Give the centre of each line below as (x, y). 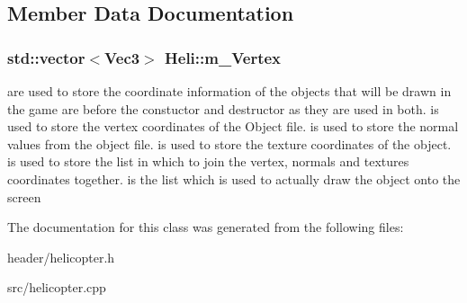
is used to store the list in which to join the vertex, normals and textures (208, 161)
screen (24, 196)
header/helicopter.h (61, 257)
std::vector (46, 57)
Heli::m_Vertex (223, 57)
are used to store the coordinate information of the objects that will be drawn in (229, 91)
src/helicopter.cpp (57, 287)
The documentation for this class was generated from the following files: (206, 227)
